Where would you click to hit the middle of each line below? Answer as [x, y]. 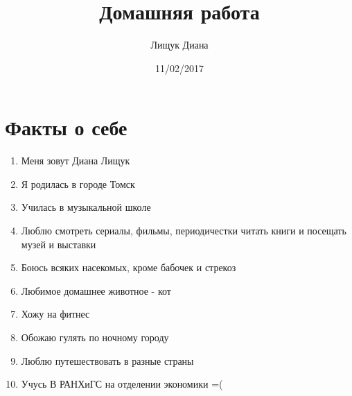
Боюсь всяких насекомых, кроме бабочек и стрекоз [129, 267]
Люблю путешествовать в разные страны [107, 360]
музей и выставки [59, 244]
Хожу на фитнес [55, 314]
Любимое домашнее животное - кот [96, 290]
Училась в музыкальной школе [86, 207]
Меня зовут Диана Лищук [76, 161]
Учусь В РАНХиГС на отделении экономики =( [122, 384]
